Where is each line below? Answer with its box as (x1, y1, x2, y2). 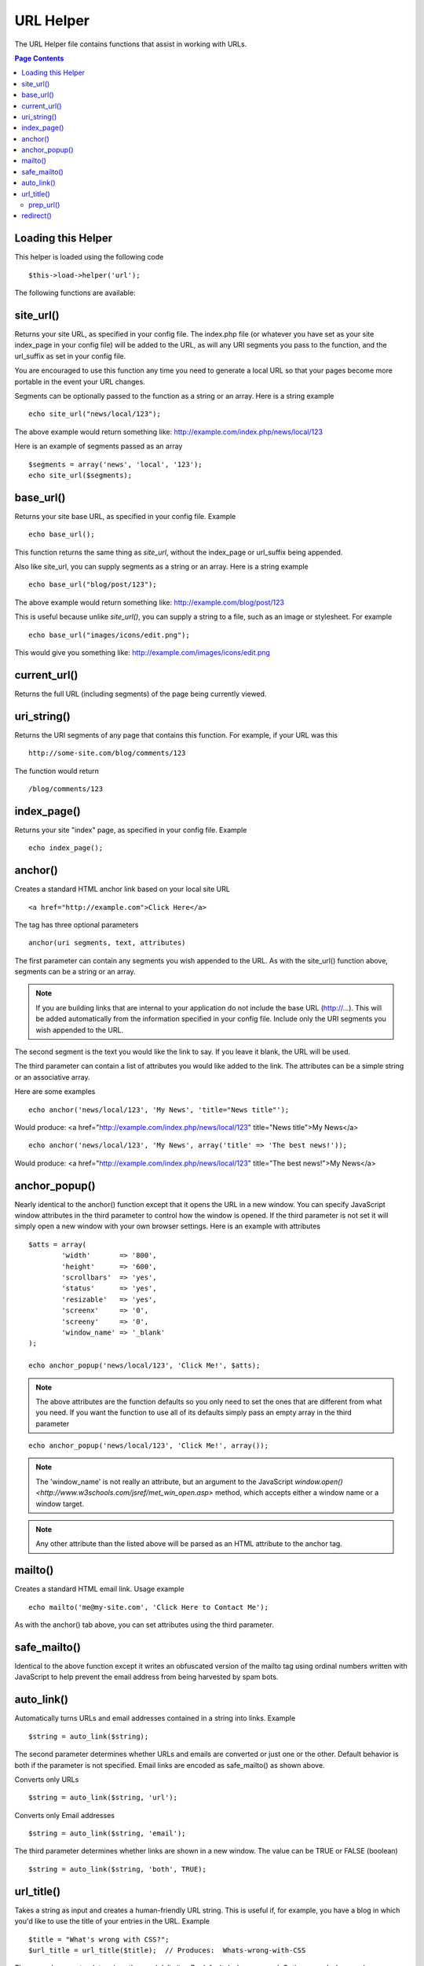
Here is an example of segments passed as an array (14, 441, 183, 451)
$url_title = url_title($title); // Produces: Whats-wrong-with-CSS (28, 1946, 306, 1954)
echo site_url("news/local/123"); (28, 410, 161, 418)
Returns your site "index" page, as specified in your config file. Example (14, 825, 247, 834)
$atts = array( (28, 1239, 87, 1249)
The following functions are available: (14, 288, 136, 298)
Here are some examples (14, 1087, 96, 1096)
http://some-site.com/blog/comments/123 (28, 749, 186, 758)
